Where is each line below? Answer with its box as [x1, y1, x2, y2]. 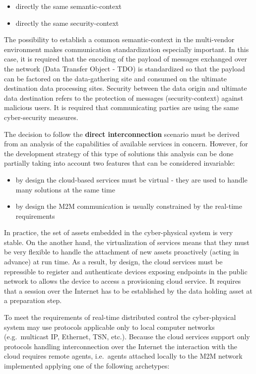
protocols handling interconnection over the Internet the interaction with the [4, 341, 238, 351]
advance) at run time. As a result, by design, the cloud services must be [4, 256, 223, 267]
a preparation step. [4, 295, 62, 306]
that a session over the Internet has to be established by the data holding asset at [4, 285, 253, 296]
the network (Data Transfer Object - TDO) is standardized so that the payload [4, 63, 245, 73]
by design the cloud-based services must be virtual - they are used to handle [15, 174, 248, 185]
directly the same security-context [15, 17, 119, 28]
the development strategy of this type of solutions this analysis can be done [4, 148, 234, 158]
